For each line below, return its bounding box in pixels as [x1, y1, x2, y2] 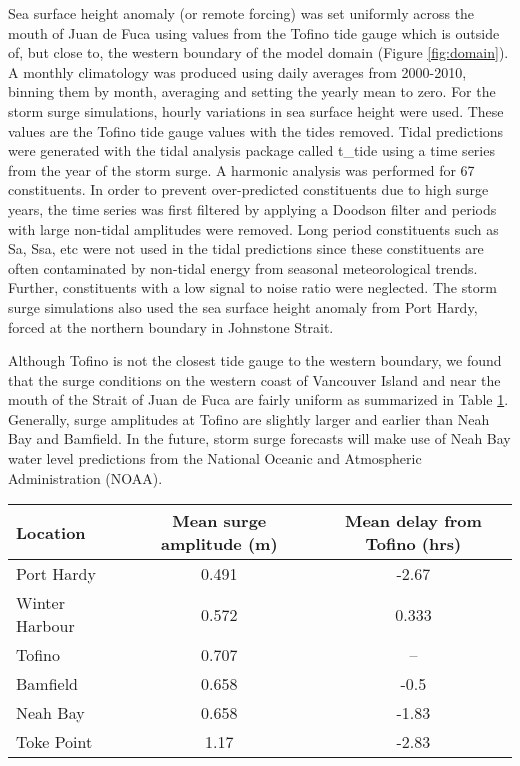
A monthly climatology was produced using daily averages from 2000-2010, [8, 61, 467, 82]
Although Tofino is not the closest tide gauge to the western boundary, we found [8, 350, 502, 371]
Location [16, 520, 86, 544]
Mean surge [172, 509, 267, 533]
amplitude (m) [161, 532, 278, 556]
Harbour [16, 614, 75, 638]
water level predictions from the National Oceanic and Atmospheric [8, 448, 422, 469]
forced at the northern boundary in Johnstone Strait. [8, 316, 334, 337]
